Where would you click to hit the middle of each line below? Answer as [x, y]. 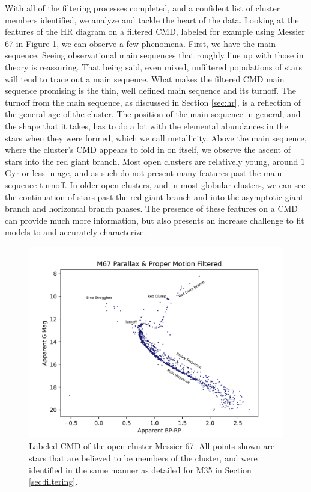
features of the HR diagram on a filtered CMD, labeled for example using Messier [155, 32]
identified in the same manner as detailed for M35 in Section [140, 469]
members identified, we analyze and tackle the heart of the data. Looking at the [152, 20]
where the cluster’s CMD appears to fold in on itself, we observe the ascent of [148, 149]
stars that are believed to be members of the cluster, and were [143, 458]
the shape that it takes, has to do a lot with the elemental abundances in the [146, 125]
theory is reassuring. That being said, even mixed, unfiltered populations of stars [154, 66]
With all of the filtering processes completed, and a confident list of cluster [143, 8]
